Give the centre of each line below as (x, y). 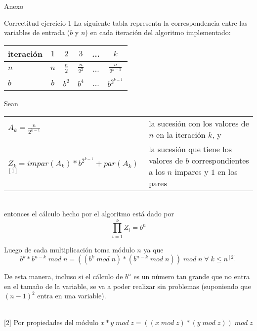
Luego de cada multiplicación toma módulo (69, 249)
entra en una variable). (72, 296)
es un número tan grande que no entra (192, 276)
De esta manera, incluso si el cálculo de (64, 276)
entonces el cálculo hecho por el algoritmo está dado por (89, 213)
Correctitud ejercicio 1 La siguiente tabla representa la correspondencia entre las (126, 22)
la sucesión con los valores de (199, 124)
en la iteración (181, 135)
